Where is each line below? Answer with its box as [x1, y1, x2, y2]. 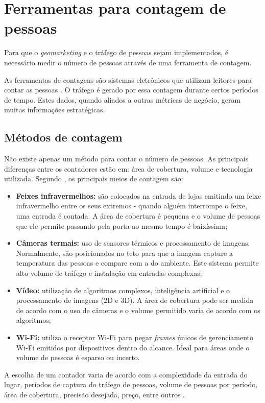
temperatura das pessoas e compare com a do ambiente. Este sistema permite [16, 257, 259, 268]
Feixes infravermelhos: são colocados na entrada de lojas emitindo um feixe [16, 190, 261, 201]
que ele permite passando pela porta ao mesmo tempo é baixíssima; [16, 220, 228, 231]
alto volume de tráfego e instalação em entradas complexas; [16, 268, 202, 278]
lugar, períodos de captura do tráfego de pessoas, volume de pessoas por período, [4, 379, 258, 390]
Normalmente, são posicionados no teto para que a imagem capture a [16, 247, 233, 258]
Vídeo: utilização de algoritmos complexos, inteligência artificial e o [16, 285, 230, 295]
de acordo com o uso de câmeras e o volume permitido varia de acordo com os [16, 304, 260, 315]
